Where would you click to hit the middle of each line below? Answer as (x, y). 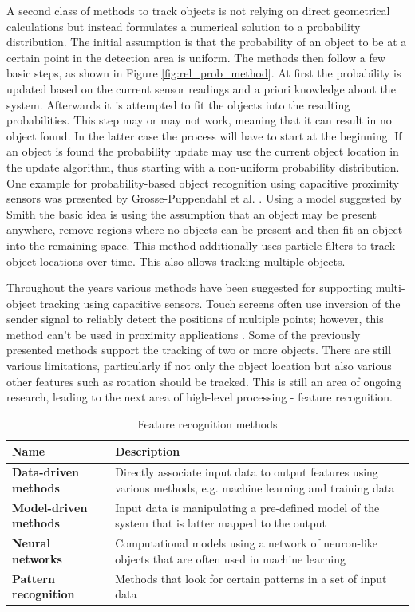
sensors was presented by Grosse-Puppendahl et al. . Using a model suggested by (204, 198)
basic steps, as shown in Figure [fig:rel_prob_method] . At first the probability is (204, 73)
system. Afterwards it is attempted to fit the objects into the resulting (178, 104)
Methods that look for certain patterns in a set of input (251, 578)
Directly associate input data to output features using (247, 472)
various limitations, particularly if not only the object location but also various (199, 366)
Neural (31, 543)
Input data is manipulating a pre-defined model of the (247, 507)
